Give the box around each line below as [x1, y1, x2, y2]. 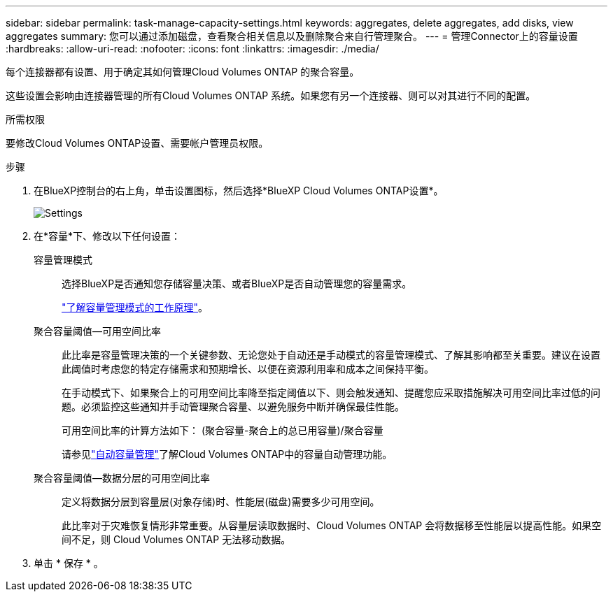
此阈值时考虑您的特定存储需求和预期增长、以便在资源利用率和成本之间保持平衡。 [62, 363, 434, 375]
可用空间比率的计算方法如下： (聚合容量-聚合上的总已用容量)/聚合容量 [62, 424, 383, 436]
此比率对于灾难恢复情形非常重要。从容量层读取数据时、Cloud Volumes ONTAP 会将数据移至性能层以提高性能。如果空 [62, 519, 602, 531]
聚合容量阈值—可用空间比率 [34, 325, 161, 337]
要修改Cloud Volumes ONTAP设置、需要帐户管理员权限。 [6, 137, 269, 149]
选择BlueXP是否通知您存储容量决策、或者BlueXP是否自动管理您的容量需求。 [62, 278, 412, 289]
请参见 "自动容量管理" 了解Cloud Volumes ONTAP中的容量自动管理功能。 [62, 448, 393, 460]
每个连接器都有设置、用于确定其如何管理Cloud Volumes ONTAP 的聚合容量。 [6, 66, 360, 78]
